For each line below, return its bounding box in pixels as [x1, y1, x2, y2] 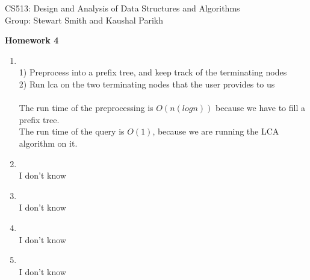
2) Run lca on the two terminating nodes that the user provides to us [19, 77, 275, 90]
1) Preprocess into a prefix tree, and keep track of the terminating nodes [19, 66, 287, 78]
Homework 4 [5, 34, 59, 46]
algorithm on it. [19, 136, 78, 149]
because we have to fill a [215, 101, 306, 114]
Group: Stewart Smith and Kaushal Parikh [5, 13, 164, 26]
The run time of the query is [19, 125, 125, 138]
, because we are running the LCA [152, 125, 279, 138]
